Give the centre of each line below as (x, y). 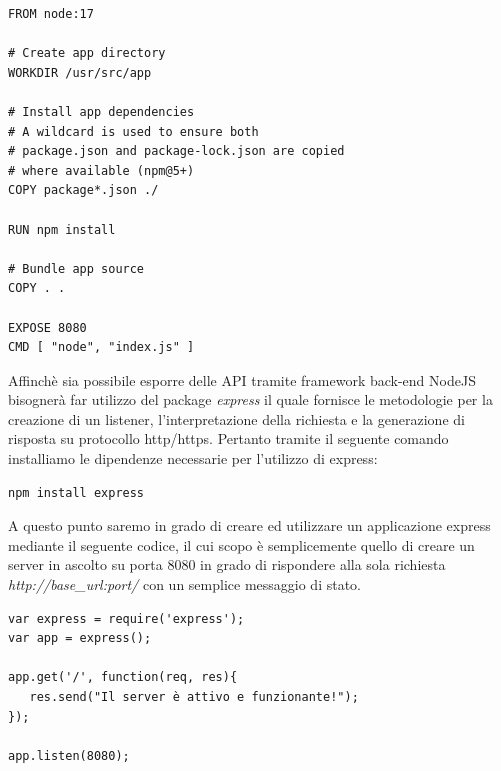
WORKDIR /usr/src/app (80, 72)
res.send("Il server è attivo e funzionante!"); (194, 697)
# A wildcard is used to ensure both (133, 131)
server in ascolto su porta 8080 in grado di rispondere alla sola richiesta (227, 564)
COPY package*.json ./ (83, 190)
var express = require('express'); (126, 618)
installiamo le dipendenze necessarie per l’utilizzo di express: (193, 458)
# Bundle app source (76, 268)
